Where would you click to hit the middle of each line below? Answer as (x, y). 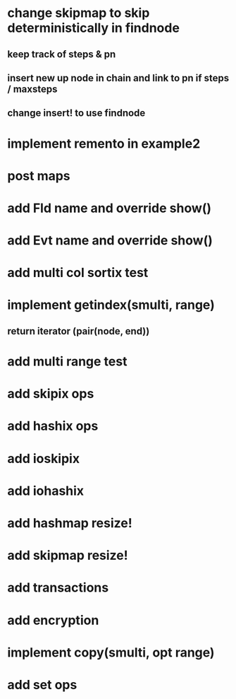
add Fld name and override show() (110, 208)
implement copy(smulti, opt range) (111, 652)
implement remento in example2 (104, 143)
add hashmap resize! (70, 523)
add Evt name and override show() (110, 241)
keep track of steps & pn (62, 54)
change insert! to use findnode (76, 113)
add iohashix (46, 491)
